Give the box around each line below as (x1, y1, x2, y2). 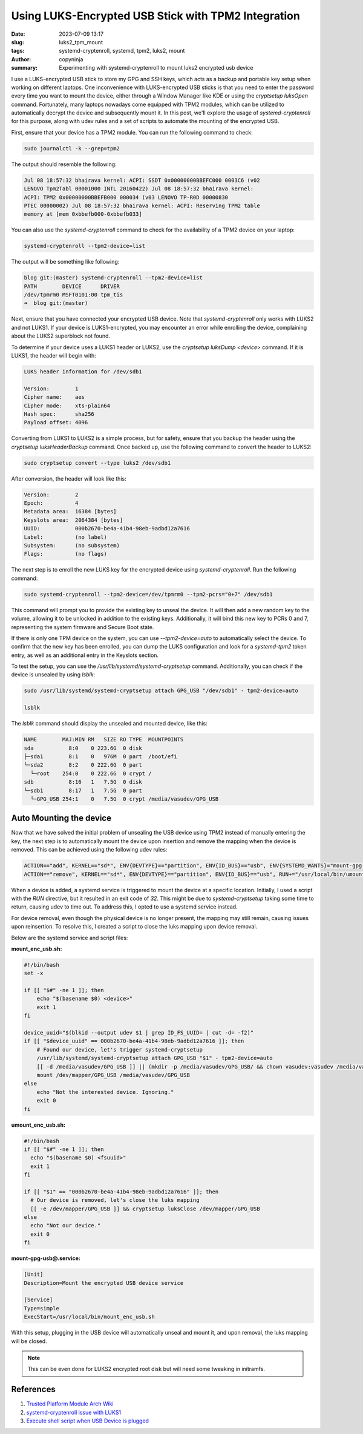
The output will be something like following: (11, 258, 120, 265)
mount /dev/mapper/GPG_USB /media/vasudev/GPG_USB (36, 1072, 190, 1078)
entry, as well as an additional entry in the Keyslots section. (11, 652, 159, 659)
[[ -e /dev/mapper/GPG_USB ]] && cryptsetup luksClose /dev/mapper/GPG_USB (30, 1205, 260, 1212)
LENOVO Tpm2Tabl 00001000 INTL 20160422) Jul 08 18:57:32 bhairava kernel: (24, 185, 254, 192)
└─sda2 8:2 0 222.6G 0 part (24, 761, 142, 769)
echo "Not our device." (30, 1222, 101, 1229)
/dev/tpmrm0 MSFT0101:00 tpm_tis (24, 292, 123, 298)
